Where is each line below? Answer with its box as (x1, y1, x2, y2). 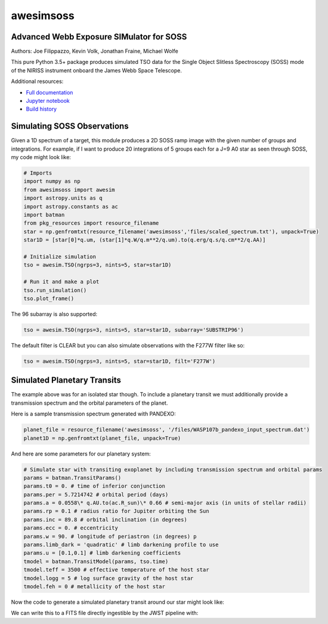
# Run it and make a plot (23, 279, 100, 285)
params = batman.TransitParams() (23, 474, 122, 481)
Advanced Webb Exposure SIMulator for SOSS (11, 32, 187, 42)
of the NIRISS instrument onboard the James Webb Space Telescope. (11, 66, 182, 74)
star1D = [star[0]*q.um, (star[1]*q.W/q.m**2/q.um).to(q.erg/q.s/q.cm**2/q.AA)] (23, 237, 266, 243)
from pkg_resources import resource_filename (23, 220, 159, 227)
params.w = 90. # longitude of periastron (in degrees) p (23, 533, 197, 540)
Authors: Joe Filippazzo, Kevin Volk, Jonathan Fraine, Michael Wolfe (11, 48, 178, 55)
